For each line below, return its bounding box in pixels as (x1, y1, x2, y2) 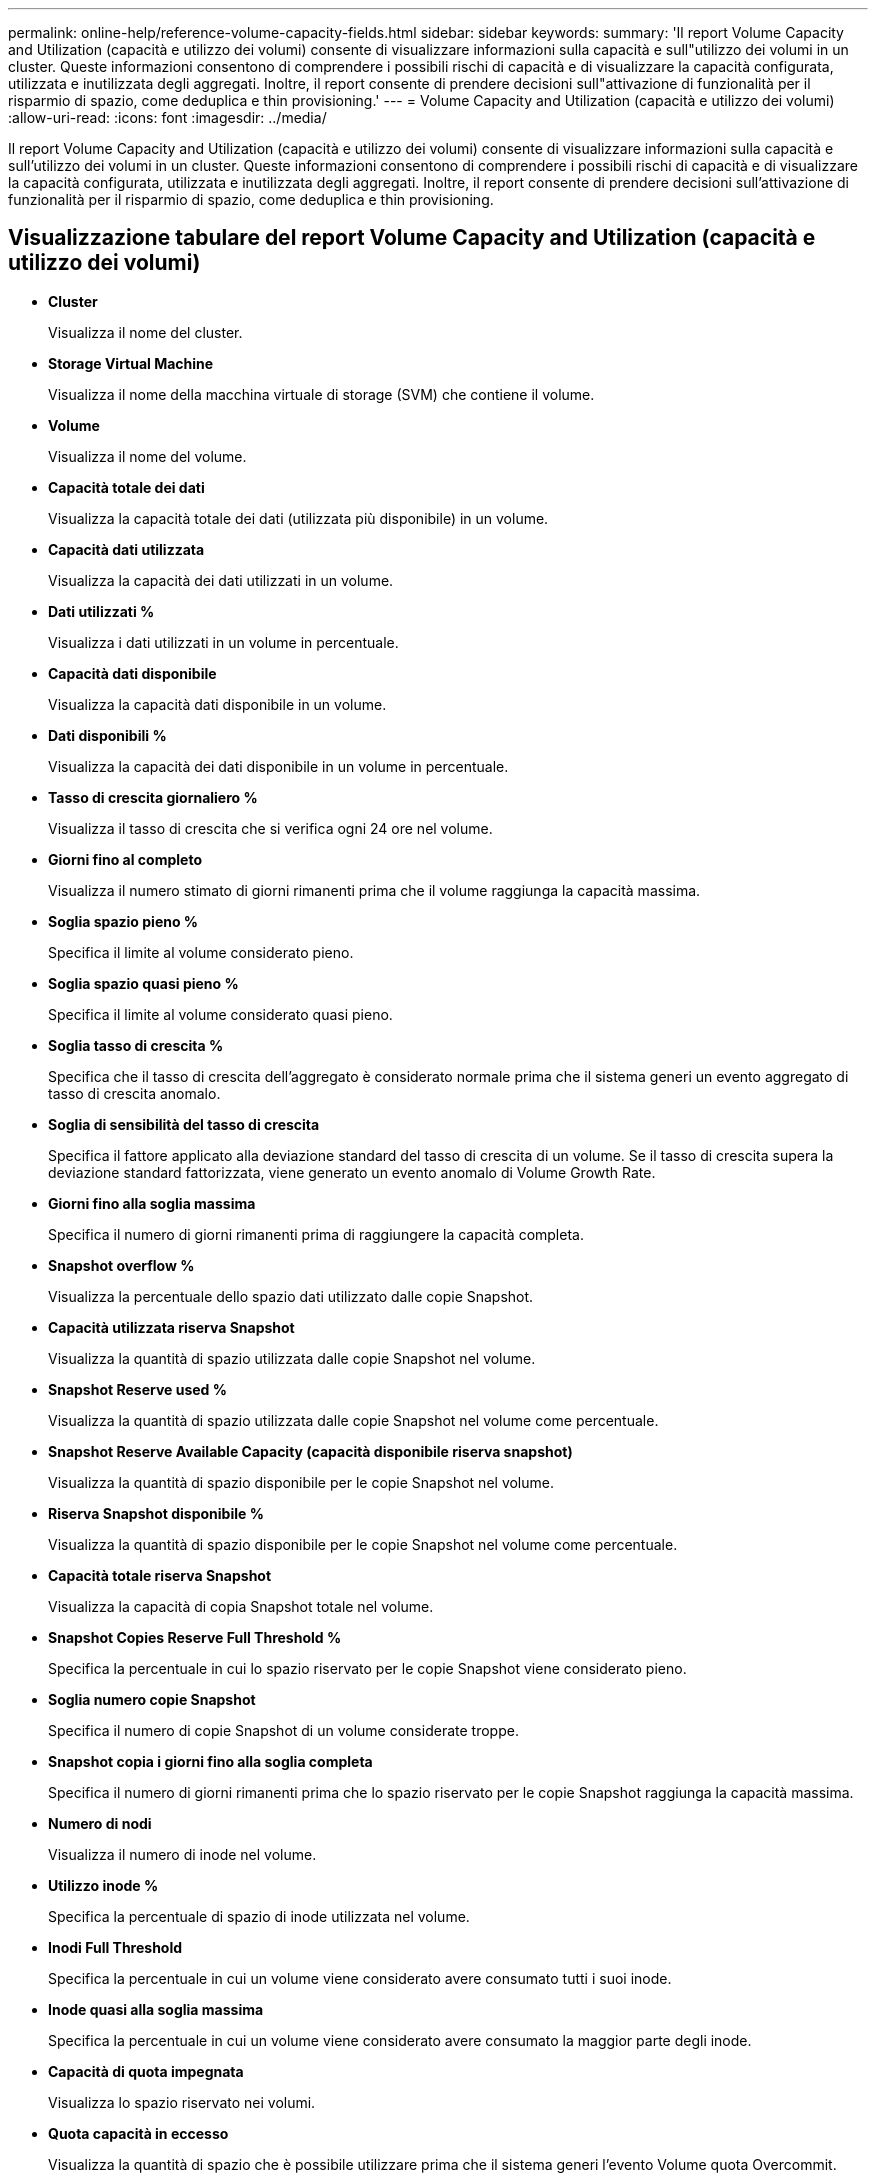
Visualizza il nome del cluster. (48, 323, 243, 341)
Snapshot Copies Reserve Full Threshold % (48, 1628, 342, 1646)
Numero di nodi (48, 1814, 152, 1832)
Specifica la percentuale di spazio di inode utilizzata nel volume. (48, 1907, 470, 1925)
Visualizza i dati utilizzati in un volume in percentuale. (48, 633, 399, 651)
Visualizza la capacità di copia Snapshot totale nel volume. (48, 1597, 434, 1615)
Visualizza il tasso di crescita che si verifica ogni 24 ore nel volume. (48, 819, 493, 837)
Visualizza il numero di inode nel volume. (48, 1845, 317, 1863)
